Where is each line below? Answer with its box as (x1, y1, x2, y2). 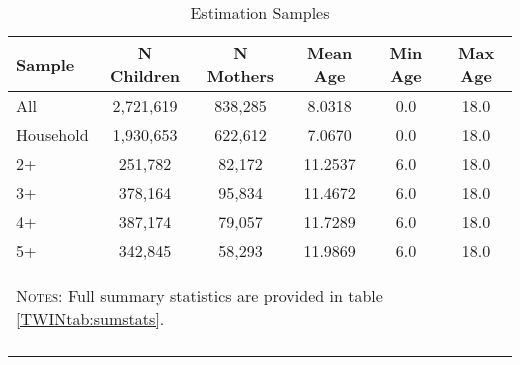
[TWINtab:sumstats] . (16, 307, 165, 330)
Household (16, 123, 89, 146)
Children (109, 64, 181, 87)
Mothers (206, 64, 275, 87)
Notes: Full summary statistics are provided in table (16, 284, 383, 307)
